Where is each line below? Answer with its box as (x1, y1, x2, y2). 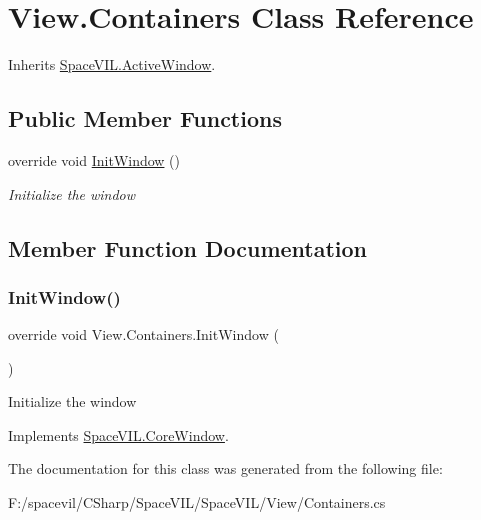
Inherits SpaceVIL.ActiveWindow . (8, 54, 216, 75)
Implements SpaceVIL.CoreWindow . (8, 424, 229, 445)
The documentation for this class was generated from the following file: (8, 458, 443, 479)
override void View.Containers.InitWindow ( (8, 324, 279, 345)
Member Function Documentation (8, 232, 368, 263)
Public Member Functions (8, 103, 282, 134)
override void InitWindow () (8, 149, 181, 170)
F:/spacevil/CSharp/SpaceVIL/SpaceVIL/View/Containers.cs (8, 492, 386, 513)
